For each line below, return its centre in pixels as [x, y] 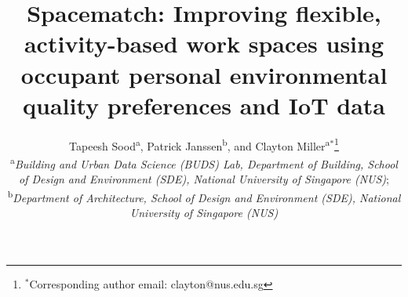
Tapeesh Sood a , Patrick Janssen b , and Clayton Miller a [200, 144]
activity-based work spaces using [204, 43]
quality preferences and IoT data [204, 105]
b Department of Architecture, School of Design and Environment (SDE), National [204, 196]
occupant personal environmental [204, 74]
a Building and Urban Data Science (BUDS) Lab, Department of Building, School [204, 162]
